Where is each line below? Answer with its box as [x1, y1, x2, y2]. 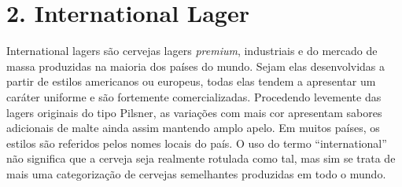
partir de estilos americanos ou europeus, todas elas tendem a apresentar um [6, 73, 376, 90]
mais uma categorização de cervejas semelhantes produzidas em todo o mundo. [6, 165, 386, 181]
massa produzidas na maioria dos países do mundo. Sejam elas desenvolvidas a [6, 57, 385, 74]
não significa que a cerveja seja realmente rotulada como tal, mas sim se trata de [6, 150, 396, 167]
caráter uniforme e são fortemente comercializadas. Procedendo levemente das [6, 88, 382, 104]
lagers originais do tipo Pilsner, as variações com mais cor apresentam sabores [6, 104, 382, 120]
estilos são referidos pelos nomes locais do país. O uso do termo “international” [6, 134, 387, 151]
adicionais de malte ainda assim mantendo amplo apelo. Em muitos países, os [6, 119, 380, 136]
